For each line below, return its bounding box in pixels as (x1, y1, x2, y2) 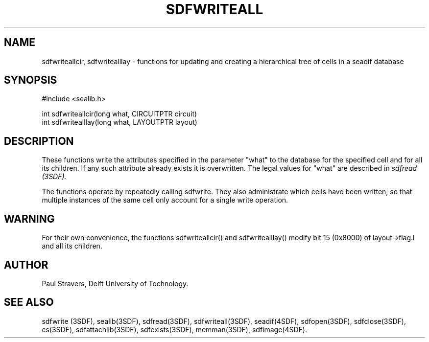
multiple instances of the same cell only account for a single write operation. (42, 196, 288, 205)
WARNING (4, 212, 55, 225)
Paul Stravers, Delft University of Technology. (42, 279, 189, 288)
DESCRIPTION (4, 135, 74, 147)
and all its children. (42, 242, 102, 251)
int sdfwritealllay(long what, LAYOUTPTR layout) (42, 118, 197, 127)
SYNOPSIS (4, 74, 57, 87)
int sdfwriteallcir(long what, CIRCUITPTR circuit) (42, 110, 197, 118)
